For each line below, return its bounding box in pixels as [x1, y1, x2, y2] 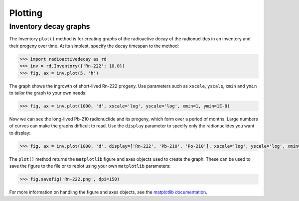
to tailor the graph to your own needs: [9, 90, 87, 96]
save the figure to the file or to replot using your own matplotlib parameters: [9, 163, 171, 169]
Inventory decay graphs [9, 22, 90, 31]
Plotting [9, 7, 42, 18]
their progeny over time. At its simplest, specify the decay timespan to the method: [9, 43, 179, 49]
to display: [9, 130, 31, 136]
